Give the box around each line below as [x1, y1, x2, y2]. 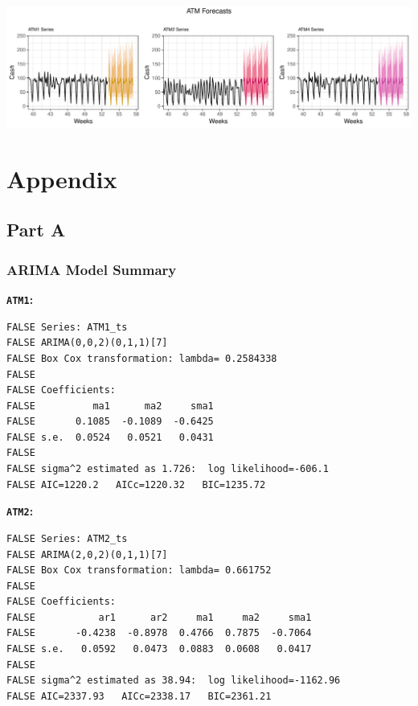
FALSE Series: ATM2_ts [6, 532, 128, 544]
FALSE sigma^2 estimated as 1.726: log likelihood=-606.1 [6, 463, 329, 475]
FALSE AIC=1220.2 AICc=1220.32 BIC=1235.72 [6, 478, 266, 491]
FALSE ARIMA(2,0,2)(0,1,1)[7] [6, 548, 168, 560]
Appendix [6, 162, 117, 195]
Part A [6, 217, 66, 242]
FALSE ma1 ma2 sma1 [6, 400, 214, 412]
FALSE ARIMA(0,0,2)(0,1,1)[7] [6, 337, 168, 349]
